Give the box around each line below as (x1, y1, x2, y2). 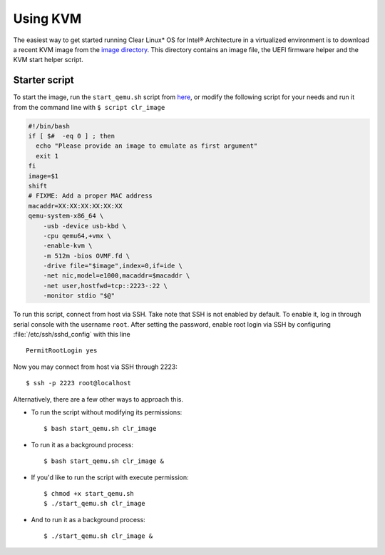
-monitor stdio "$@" (43, 292, 115, 300)
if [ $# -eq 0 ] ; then (28, 132, 115, 140)
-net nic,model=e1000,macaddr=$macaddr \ (43, 272, 190, 280)
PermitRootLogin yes (26, 347, 98, 355)
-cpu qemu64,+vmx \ (43, 232, 112, 240)
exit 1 (36, 152, 59, 160)
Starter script (13, 74, 74, 86)
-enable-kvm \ (43, 242, 93, 250)
